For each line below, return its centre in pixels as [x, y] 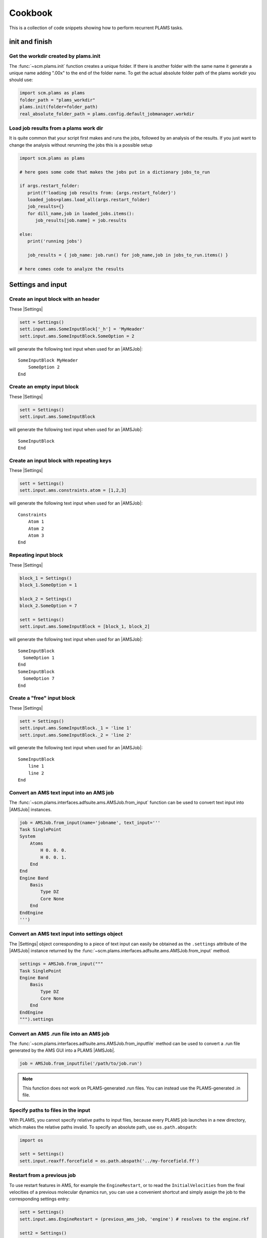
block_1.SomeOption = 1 [48, 585]
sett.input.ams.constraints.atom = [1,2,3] [73, 490]
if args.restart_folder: [50, 186]
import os [31, 1140]
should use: [21, 80]
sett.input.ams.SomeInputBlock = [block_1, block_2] [85, 627]
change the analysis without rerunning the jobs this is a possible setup [81, 145]
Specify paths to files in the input [50, 1110]
